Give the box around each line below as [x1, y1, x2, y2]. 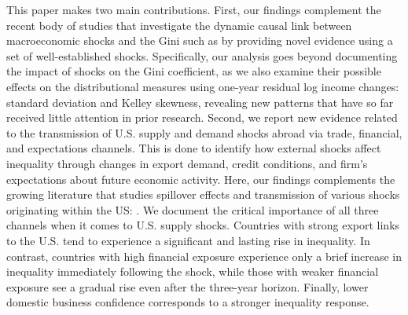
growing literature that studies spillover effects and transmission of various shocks [6, 186, 400, 203]
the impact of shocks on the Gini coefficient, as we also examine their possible [6, 63, 381, 79]
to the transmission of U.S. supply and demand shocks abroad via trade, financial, [6, 124, 402, 141]
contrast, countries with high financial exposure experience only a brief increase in [6, 247, 402, 264]
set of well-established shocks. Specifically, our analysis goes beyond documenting [6, 47, 398, 64]
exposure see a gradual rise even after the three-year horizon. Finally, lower [6, 278, 369, 295]
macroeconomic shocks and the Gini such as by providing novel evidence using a [6, 32, 393, 49]
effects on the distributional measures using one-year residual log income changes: [6, 78, 399, 94]
